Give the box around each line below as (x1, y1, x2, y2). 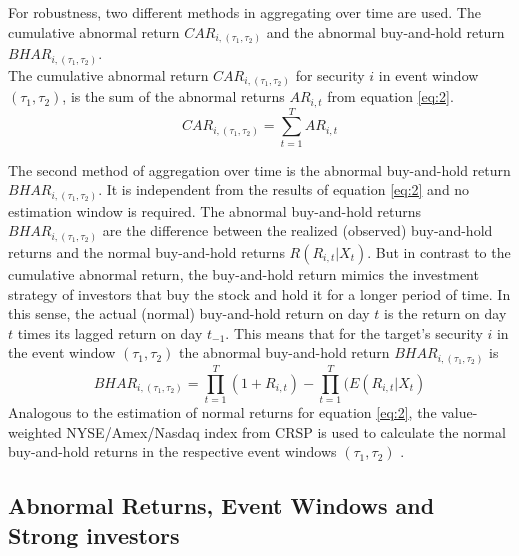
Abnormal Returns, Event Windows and (8, 490, 435, 521)
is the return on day (384, 303, 507, 324)
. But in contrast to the (367, 241, 511, 262)
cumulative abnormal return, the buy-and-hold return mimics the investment (8, 263, 479, 284)
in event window (378, 64, 479, 85)
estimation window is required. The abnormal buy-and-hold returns (8, 200, 422, 221)
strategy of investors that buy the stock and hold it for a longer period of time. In (8, 283, 511, 304)
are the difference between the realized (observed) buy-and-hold (102, 220, 493, 241)
